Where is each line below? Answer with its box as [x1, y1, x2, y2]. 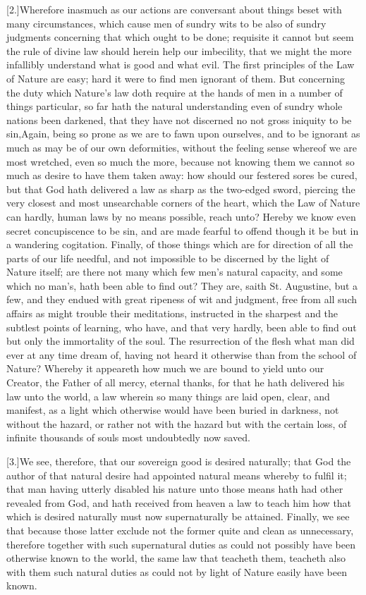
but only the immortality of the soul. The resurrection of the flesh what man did [6, 333, 355, 348]
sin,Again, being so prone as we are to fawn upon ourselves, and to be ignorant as [6, 126, 360, 141]
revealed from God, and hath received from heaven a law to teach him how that [6, 495, 352, 510]
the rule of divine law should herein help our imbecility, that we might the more [6, 43, 352, 58]
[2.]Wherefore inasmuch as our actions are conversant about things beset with [6, 2, 342, 16]
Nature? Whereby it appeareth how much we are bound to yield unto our [6, 361, 324, 376]
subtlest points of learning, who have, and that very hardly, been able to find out [6, 319, 357, 334]
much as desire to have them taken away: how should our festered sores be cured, [6, 168, 358, 183]
